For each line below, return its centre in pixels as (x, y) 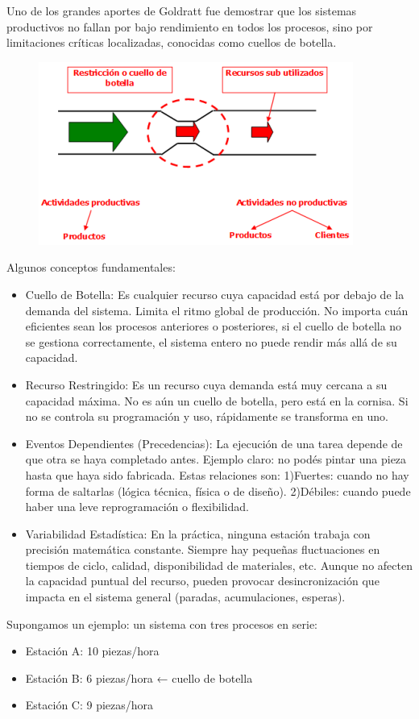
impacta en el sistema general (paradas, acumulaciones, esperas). (185, 597)
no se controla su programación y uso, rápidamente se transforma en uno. (207, 416)
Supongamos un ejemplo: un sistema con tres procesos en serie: (162, 623)
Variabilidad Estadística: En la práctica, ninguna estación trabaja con (198, 533)
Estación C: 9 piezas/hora (89, 705)
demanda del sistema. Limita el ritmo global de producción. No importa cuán (217, 310)
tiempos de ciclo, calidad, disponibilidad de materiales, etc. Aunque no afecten (219, 565)
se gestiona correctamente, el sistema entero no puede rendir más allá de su (211, 341)
